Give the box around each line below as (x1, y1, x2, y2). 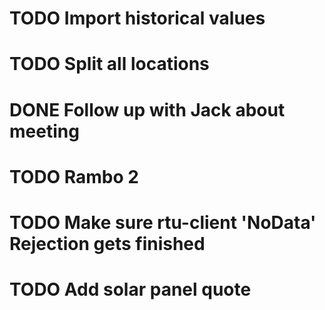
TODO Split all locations (9, 53, 210, 76)
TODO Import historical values (9, 7, 266, 30)
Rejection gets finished (9, 232, 206, 255)
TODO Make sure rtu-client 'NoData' (9, 211, 317, 234)
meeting (9, 120, 80, 142)
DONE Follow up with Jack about (9, 98, 286, 121)
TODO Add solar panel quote (9, 278, 252, 301)
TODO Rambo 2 (9, 165, 139, 188)
